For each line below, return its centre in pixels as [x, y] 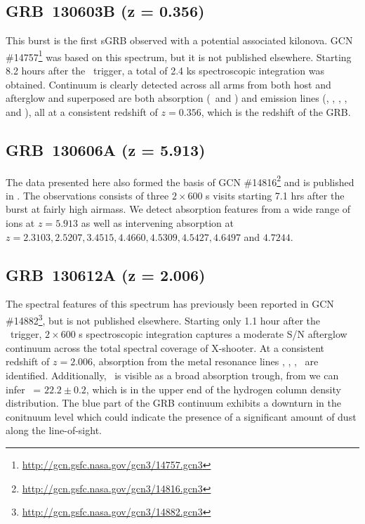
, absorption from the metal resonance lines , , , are [206, 361]
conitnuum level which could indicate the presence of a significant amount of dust [181, 416]
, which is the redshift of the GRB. [276, 111]
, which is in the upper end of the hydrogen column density [213, 389]
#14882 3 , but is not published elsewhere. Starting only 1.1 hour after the [163, 319]
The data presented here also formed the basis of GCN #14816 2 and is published [180, 181]
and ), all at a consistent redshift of [82, 111]
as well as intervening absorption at [158, 223]
